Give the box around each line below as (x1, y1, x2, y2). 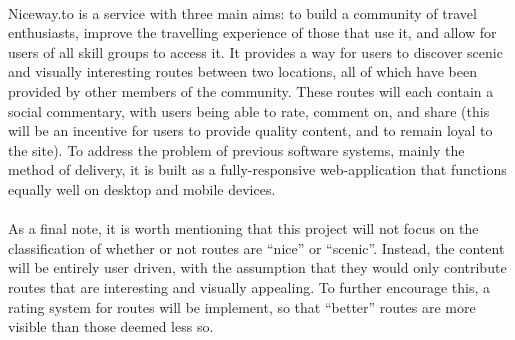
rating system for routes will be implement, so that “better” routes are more (8, 296, 476, 317)
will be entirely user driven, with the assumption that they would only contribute (8, 257, 507, 278)
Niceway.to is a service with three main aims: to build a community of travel (8, 2, 477, 23)
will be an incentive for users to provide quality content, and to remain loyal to (8, 120, 493, 141)
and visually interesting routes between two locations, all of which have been (8, 61, 477, 82)
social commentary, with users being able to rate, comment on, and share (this (8, 100, 490, 121)
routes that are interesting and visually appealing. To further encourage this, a (8, 276, 491, 297)
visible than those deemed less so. (8, 316, 214, 337)
